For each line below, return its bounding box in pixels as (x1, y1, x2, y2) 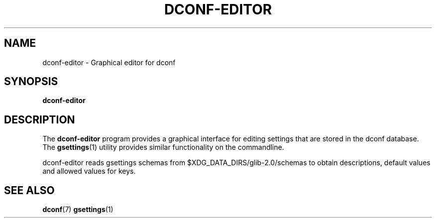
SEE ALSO (4, 184, 55, 197)
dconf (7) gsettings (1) (42, 205, 113, 214)
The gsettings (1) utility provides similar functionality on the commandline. (42, 143, 284, 152)
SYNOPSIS (4, 75, 58, 88)
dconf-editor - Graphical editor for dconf (42, 58, 176, 67)
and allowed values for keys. (42, 167, 136, 176)
